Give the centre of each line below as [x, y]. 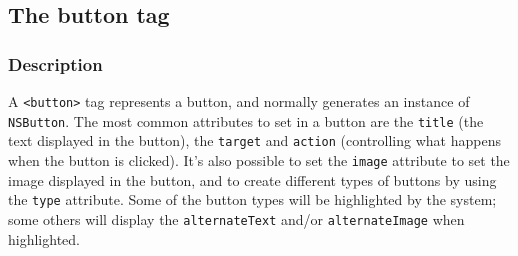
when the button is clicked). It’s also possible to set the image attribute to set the [259, 159]
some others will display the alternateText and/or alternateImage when [236, 218]
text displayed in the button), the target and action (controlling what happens [254, 140]
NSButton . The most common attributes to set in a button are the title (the [246, 120]
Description [55, 63]
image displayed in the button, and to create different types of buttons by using [252, 179]
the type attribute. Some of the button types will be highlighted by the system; [252, 199]
